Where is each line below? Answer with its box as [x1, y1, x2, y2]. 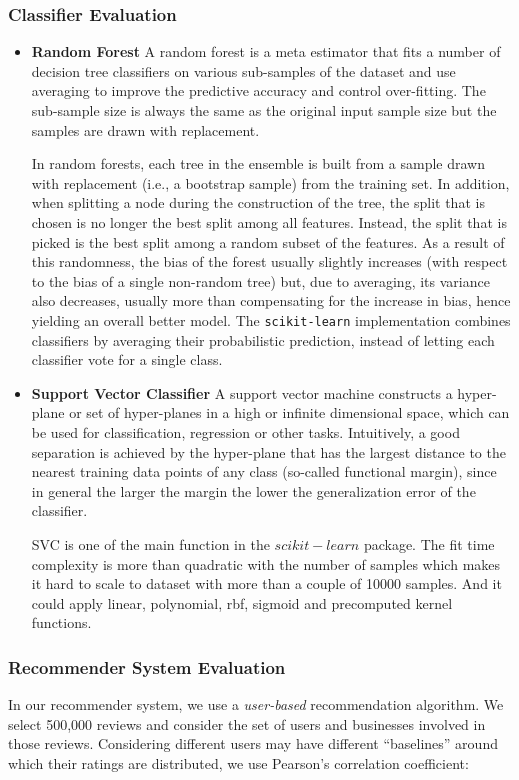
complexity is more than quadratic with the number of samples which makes [31, 553, 501, 574]
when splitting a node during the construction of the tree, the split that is [31, 192, 485, 213]
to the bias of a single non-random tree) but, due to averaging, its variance [31, 270, 490, 291]
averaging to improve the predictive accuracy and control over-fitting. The [31, 80, 486, 101]
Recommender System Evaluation [8, 654, 286, 679]
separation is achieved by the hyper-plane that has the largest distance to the [31, 441, 506, 462]
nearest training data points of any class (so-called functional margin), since [31, 461, 497, 482]
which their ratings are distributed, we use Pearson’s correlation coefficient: [8, 752, 469, 773]
